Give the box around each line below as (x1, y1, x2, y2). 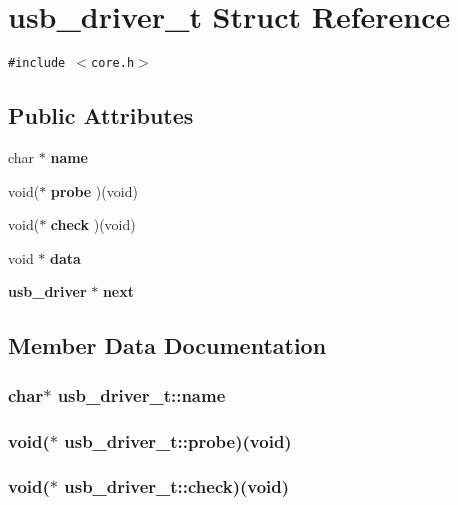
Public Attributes (8, 100, 194, 131)
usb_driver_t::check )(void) (64, 474, 290, 499)
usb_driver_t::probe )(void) (64, 428, 292, 453)
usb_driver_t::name (57, 382, 226, 407)
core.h (91, 56, 135, 71)
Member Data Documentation (8, 330, 327, 361)
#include (8, 56, 66, 71)
